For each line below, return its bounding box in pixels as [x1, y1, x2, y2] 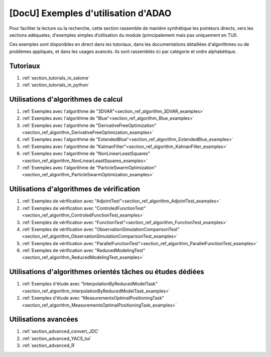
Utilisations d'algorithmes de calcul [9, 95, 123, 103]
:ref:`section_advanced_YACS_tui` [22, 335, 92, 341]
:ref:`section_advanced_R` [22, 342, 76, 348]
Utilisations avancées [9, 315, 78, 324]
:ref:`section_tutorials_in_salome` [22, 75, 90, 81]
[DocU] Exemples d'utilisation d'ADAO [9, 8, 172, 19]
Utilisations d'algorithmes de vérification [9, 185, 141, 193]
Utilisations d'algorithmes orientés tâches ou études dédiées [9, 267, 204, 276]
